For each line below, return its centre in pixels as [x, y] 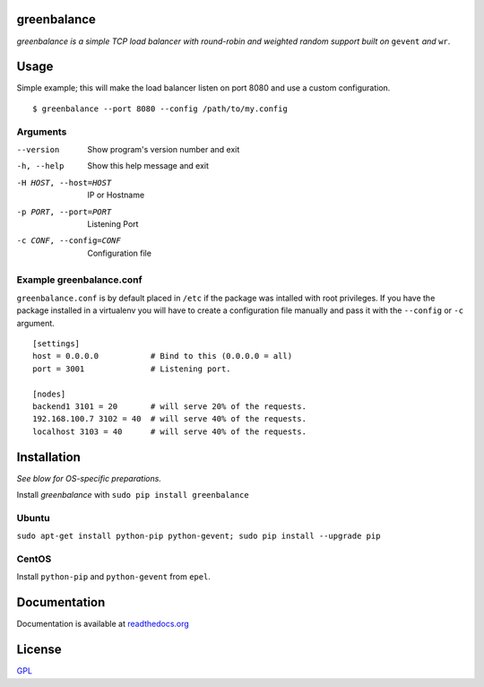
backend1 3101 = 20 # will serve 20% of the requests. [169, 406]
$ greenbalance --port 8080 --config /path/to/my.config [160, 109]
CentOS [34, 559]
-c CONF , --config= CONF [69, 241]
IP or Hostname [116, 195]
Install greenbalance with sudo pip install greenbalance [133, 495]
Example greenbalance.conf [79, 280]
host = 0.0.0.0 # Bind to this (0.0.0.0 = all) [163, 356]
